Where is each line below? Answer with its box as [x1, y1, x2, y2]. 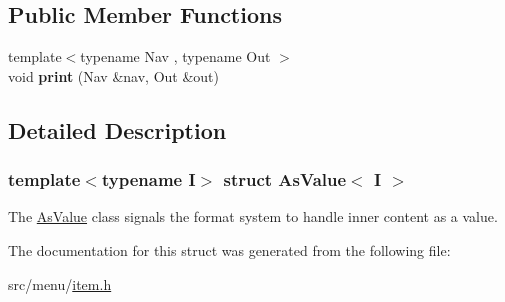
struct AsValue [223, 167, 347, 192]
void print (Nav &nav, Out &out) [8, 65, 220, 86]
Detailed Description [8, 114, 227, 145]
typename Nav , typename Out [80, 46, 271, 67]
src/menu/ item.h [8, 273, 112, 294]
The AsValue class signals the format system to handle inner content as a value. [8, 206, 498, 227]
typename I [101, 167, 196, 192]
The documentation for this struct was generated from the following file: [8, 239, 451, 260]
